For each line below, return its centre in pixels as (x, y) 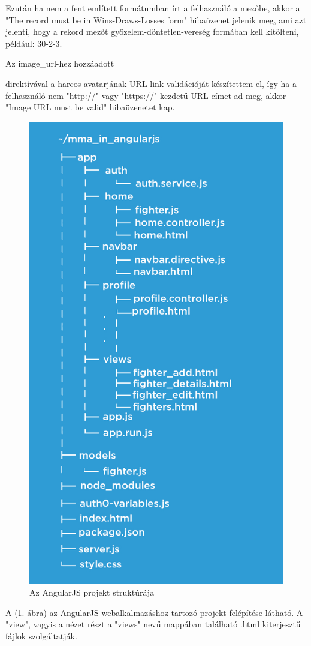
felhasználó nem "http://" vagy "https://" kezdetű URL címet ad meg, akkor (146, 95)
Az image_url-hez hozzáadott (60, 63)
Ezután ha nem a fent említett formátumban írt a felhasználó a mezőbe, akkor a (153, 8)
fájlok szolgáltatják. (41, 635)
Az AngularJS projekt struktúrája (92, 592)
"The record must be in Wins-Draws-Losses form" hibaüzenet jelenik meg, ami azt (156, 20)
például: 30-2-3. (34, 43)
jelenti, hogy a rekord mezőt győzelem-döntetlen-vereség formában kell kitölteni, (152, 32)
